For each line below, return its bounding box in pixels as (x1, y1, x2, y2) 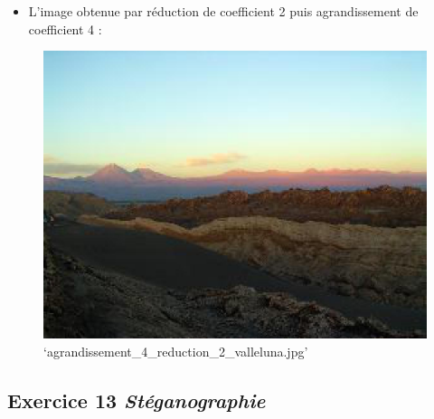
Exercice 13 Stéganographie (7, 386, 266, 414)
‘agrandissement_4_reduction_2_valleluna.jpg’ (43, 341, 308, 360)
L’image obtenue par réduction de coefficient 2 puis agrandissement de (28, 2, 419, 20)
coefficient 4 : (28, 19, 102, 38)
